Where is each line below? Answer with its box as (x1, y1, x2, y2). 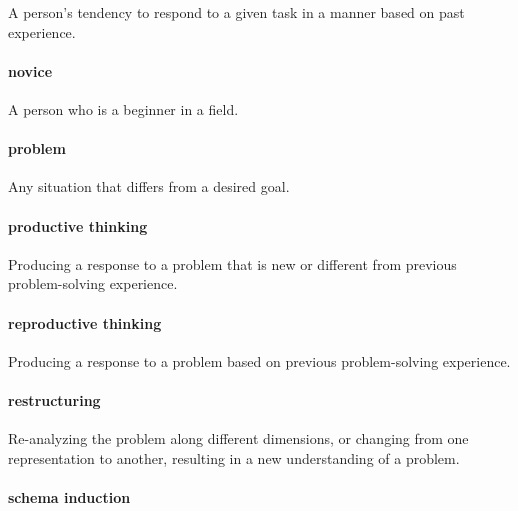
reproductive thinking (8, 312, 162, 333)
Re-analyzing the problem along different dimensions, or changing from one (8, 428, 469, 449)
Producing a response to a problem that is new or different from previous (8, 253, 457, 274)
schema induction (8, 486, 131, 507)
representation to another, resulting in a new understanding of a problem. (8, 447, 460, 468)
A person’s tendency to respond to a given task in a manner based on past (8, 2, 465, 22)
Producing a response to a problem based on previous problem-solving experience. (8, 350, 511, 371)
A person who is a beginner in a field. (8, 98, 239, 119)
